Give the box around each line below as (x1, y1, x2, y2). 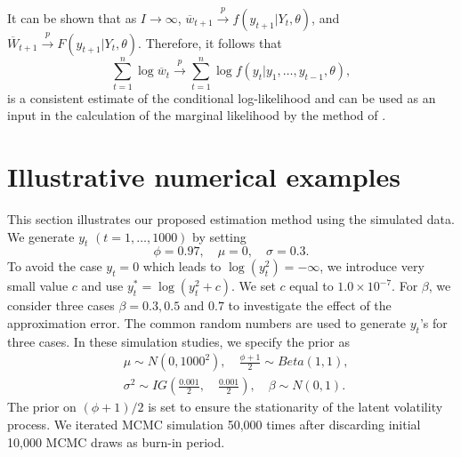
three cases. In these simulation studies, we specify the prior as (7, 332, 350, 350)
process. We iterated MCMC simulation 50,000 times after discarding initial (7, 415, 421, 434)
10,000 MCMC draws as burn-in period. (7, 432, 225, 451)
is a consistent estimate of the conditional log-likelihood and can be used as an (7, 88, 436, 107)
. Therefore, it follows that (138, 33, 282, 52)
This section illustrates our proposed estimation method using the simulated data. (7, 210, 455, 228)
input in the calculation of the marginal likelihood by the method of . (7, 106, 386, 124)
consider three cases (7, 296, 115, 315)
